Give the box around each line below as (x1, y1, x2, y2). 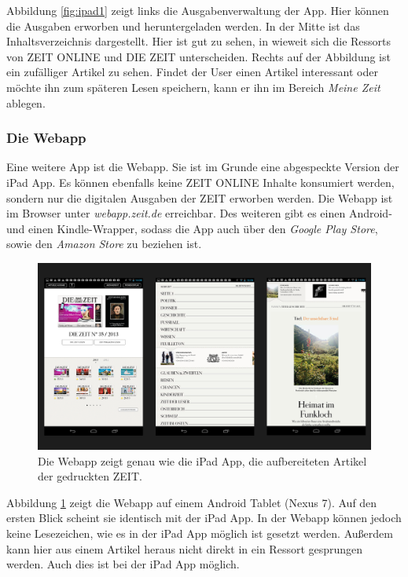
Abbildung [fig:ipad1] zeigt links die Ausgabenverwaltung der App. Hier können (6, 2, 389, 18)
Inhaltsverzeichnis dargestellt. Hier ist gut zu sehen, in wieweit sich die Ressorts (6, 33, 391, 49)
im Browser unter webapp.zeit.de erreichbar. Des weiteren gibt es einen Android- (6, 205, 392, 221)
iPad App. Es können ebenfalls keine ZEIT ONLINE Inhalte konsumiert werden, (6, 173, 395, 190)
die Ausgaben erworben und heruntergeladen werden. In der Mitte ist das (6, 17, 360, 34)
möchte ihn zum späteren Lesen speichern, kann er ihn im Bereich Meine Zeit (6, 79, 380, 95)
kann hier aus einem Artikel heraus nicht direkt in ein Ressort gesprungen (6, 540, 363, 557)
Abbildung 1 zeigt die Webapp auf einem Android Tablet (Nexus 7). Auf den (6, 494, 377, 510)
